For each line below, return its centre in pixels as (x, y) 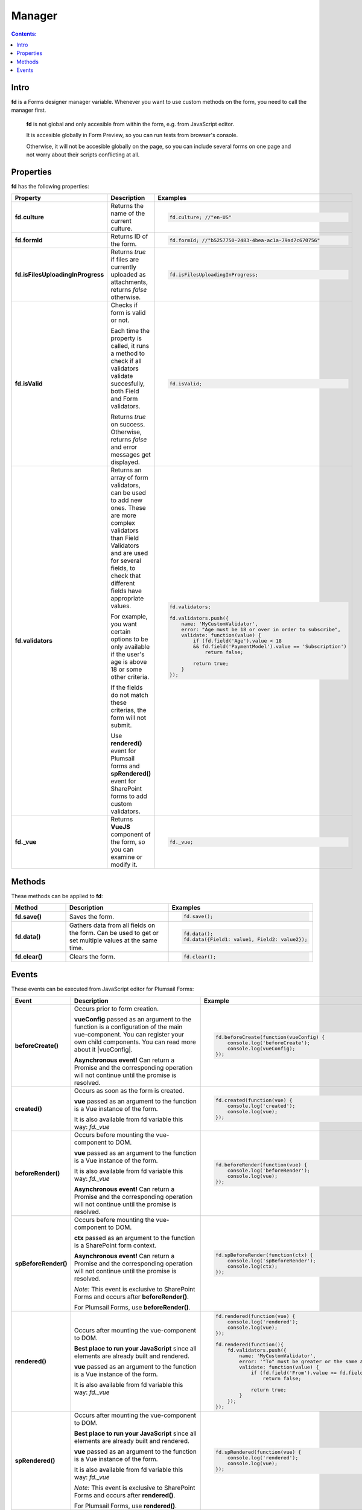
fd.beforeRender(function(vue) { (261, 1165)
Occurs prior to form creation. (116, 1009)
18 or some (126, 669)
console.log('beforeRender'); (269, 1170)
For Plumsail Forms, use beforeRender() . (132, 1307)
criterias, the (129, 710)
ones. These (128, 508)
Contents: (24, 34)
